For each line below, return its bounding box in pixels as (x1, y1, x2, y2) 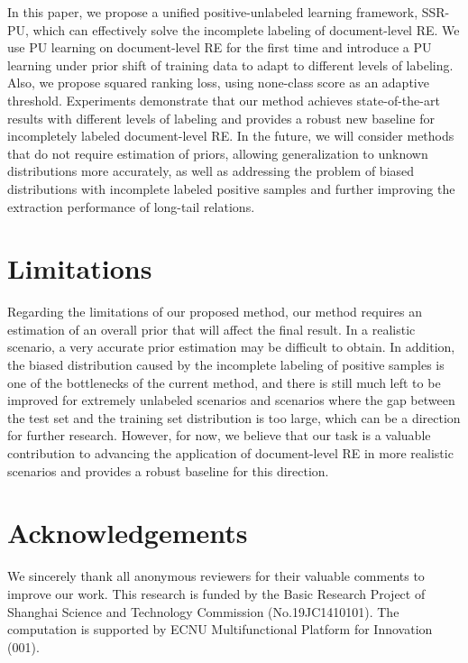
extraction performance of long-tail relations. (7, 197, 255, 216)
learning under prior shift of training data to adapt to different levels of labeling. (7, 55, 454, 74)
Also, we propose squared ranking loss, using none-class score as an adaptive (7, 73, 429, 92)
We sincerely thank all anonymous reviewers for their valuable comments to (7, 566, 425, 585)
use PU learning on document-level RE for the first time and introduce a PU (7, 38, 432, 57)
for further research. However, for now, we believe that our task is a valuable (7, 426, 431, 445)
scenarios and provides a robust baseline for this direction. (7, 461, 329, 480)
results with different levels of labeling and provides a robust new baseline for (7, 108, 435, 127)
